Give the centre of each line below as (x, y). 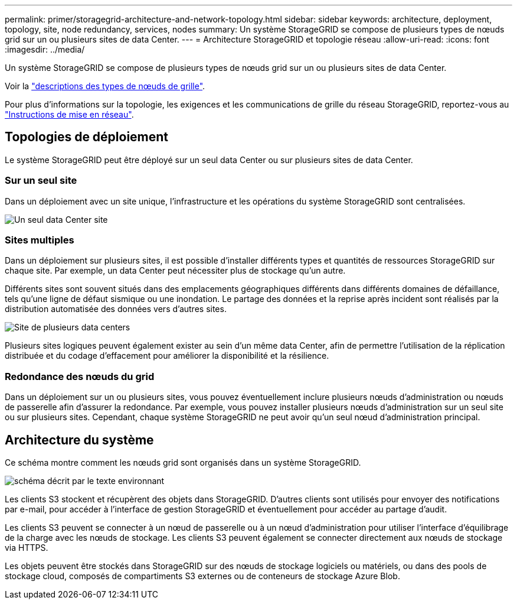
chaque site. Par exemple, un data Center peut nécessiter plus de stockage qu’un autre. (175, 271)
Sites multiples (40, 240)
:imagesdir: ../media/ (45, 49)
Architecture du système (79, 440)
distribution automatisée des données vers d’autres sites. (116, 309)
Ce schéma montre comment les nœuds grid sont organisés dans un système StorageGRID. (183, 462)
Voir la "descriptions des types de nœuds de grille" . (105, 86)
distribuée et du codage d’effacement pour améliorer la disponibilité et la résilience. (167, 356)
